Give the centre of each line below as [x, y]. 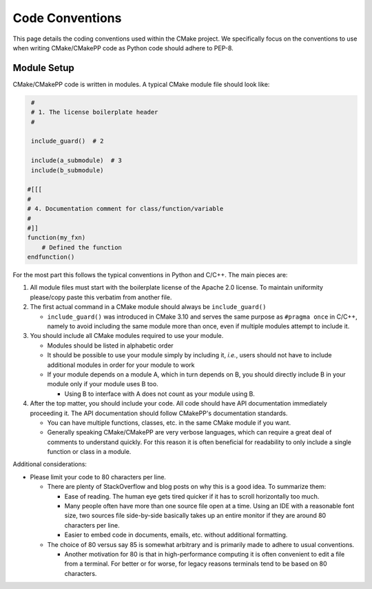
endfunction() [51, 257]
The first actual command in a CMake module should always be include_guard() [148, 307]
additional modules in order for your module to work [121, 365]
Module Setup [44, 68]
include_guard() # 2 [68, 141]
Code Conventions [67, 18]
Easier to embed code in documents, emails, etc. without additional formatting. [176, 535]
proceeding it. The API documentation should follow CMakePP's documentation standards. [159, 413]
